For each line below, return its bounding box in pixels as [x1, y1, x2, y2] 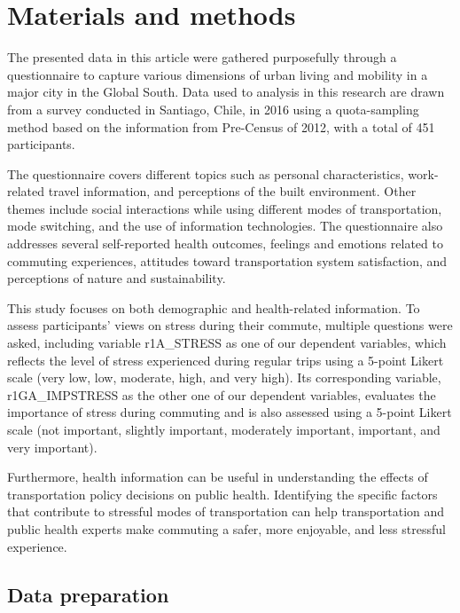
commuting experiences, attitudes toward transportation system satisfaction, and [7, 251, 448, 270]
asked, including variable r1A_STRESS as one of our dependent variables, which [7, 334, 447, 352]
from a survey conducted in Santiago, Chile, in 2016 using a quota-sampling [7, 99, 419, 118]
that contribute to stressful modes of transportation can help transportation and [7, 502, 445, 521]
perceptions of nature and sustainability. [7, 269, 226, 287]
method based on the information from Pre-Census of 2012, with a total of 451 [7, 117, 435, 136]
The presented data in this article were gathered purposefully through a [7, 48, 397, 67]
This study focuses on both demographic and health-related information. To [7, 298, 420, 317]
